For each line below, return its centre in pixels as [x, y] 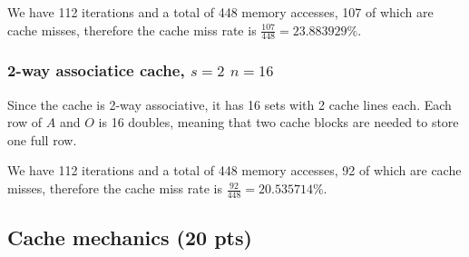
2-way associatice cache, [96, 70]
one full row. [42, 139]
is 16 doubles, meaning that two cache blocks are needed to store [278, 122]
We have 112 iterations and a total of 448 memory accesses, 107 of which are [220, 12]
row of [25, 122]
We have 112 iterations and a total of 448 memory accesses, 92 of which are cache [234, 170]
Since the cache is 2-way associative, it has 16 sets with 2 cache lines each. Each [230, 104]
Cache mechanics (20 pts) [130, 237]
